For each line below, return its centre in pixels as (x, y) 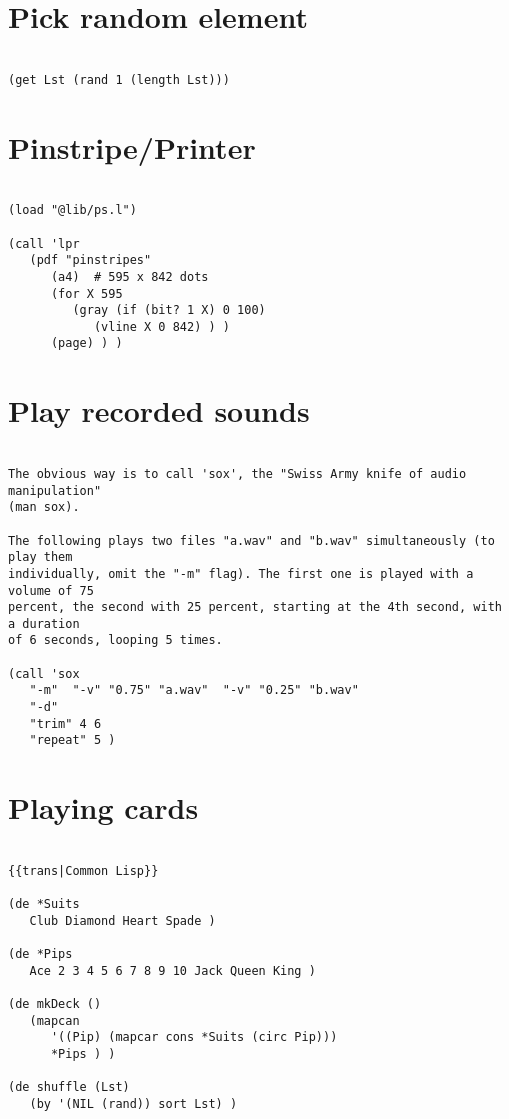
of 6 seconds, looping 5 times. (115, 640)
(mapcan (54, 1020)
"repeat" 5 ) (72, 740)
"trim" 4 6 (65, 723)
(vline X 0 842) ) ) (161, 326)
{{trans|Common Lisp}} (83, 870)
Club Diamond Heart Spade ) (122, 920)
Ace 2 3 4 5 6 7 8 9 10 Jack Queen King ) (172, 970)
